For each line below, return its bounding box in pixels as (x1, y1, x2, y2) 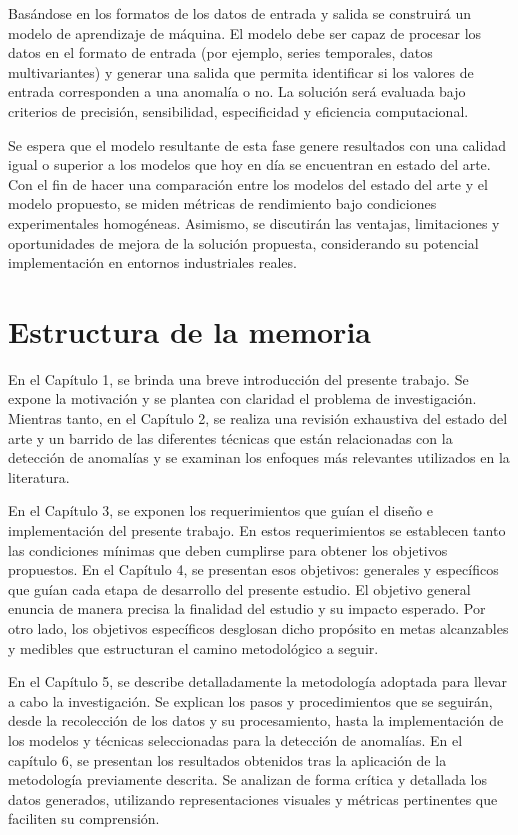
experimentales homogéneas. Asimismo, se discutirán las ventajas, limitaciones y (8, 212, 500, 233)
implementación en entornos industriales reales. (8, 252, 297, 273)
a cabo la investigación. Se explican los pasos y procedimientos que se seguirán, (8, 690, 493, 711)
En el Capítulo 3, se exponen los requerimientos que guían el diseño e (8, 500, 433, 521)
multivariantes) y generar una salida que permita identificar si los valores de (8, 61, 474, 82)
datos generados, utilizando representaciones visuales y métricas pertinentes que (8, 788, 498, 809)
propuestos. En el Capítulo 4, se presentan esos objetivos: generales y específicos (8, 559, 499, 580)
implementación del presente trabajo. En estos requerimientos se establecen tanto (8, 520, 506, 540)
